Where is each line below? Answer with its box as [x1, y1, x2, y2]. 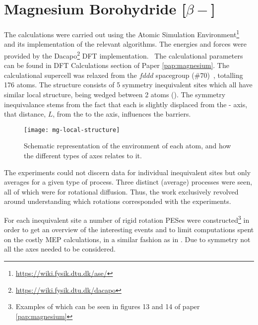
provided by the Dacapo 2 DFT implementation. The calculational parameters [4, 49, 243, 61]
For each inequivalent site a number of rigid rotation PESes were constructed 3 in [4, 213, 250, 225]
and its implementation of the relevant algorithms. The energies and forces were [4, 39, 247, 49]
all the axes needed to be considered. [4, 244, 116, 254]
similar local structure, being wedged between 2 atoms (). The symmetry [4, 89, 226, 99]
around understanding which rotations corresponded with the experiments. [4, 196, 231, 206]
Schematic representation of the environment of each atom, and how [24, 140, 231, 151]
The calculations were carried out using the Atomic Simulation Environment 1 [4, 28, 240, 39]
